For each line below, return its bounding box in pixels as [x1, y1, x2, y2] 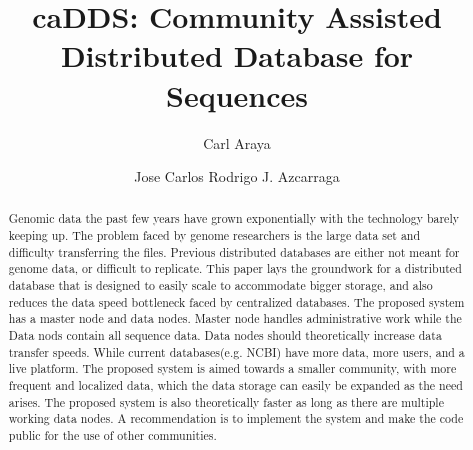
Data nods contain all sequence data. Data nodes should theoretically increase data [8, 327, 442, 344]
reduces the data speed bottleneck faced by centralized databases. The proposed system [8, 293, 465, 310]
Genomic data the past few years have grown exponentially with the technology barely [8, 210, 459, 227]
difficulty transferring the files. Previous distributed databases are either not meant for [8, 243, 460, 260]
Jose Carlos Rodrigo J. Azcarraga [134, 166, 340, 187]
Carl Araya [203, 132, 271, 153]
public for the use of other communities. [8, 427, 217, 444]
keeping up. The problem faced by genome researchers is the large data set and [8, 227, 421, 244]
